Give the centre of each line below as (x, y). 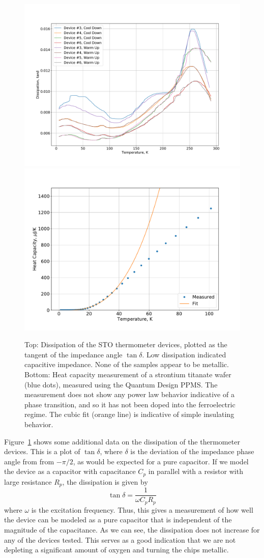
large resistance (28, 481)
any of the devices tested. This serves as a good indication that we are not (120, 539)
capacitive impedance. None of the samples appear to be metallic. (127, 364)
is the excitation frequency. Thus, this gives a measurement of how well (142, 509)
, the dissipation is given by (105, 481)
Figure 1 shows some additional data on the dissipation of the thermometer (122, 441)
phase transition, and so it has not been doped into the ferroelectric (130, 404)
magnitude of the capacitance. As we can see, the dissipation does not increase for (132, 529)
